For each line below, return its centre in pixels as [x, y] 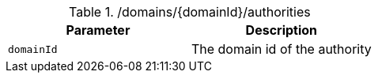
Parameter [98, 30]
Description [282, 30]
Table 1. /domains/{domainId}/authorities [190, 12]
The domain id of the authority [281, 49]
